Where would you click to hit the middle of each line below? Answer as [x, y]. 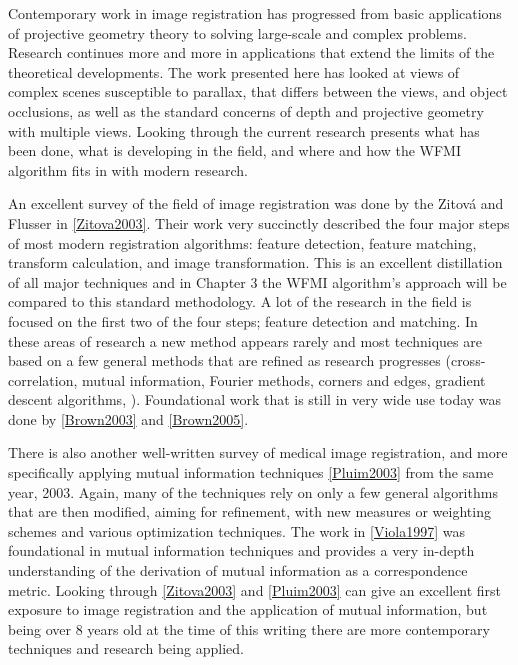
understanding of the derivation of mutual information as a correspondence [238, 570]
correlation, [43, 379]
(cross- [465, 360]
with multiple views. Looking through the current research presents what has [244, 130]
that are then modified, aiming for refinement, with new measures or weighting [249, 511]
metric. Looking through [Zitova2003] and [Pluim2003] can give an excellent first [254, 589]
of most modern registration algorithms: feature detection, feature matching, [242, 242]
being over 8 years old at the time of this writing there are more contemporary [249, 628]
